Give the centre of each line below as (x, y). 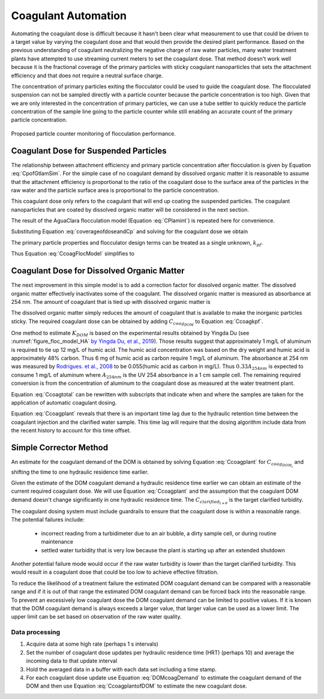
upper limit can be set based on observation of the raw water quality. (96, 617)
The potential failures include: (48, 520)
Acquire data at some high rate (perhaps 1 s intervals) (92, 644)
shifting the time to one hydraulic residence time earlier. (80, 472)
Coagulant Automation (69, 16)
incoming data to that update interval (72, 661)
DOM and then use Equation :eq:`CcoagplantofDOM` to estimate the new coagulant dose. (136, 686)
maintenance (57, 542)
